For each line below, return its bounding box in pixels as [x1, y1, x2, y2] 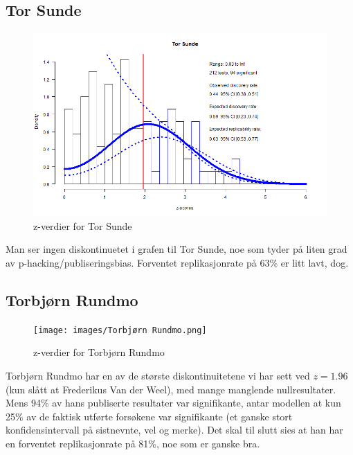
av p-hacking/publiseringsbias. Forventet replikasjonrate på [6, 255, 257, 269]
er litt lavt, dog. [280, 255, 349, 269]
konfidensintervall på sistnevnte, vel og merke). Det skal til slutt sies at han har [6, 422, 343, 437]
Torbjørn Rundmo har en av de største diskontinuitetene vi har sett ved [6, 368, 310, 383]
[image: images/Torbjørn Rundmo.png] [33, 325, 207, 335]
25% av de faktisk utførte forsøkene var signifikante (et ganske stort [6, 409, 293, 423]
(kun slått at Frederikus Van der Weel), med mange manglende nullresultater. [6, 382, 336, 396]
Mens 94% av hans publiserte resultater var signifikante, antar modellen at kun [6, 395, 341, 410]
